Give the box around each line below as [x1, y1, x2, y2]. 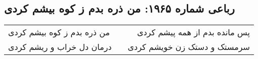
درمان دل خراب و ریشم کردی [8, 41, 112, 53]
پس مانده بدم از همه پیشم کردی [137, 26, 250, 38]
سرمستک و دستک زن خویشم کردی [127, 41, 250, 53]
